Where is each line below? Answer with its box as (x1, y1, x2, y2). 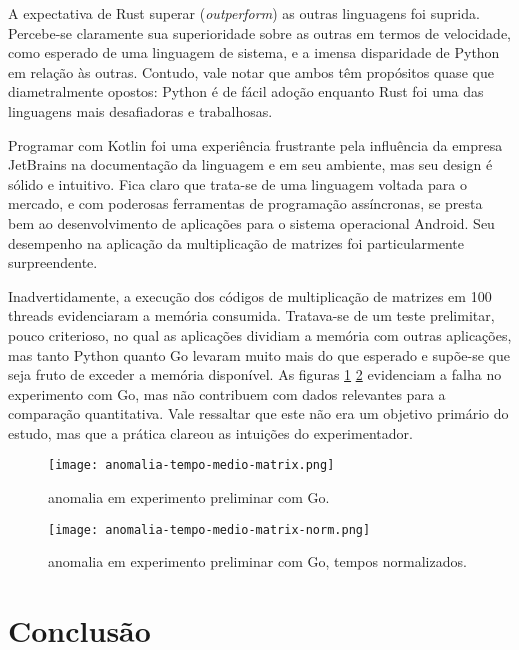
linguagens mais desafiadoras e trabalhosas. (8, 100, 273, 121)
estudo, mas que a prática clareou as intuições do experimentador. (8, 422, 413, 443)
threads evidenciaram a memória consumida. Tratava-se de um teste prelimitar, (8, 305, 495, 326)
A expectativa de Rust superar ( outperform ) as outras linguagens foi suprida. (8, 3, 480, 23)
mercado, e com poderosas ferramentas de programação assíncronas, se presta (8, 193, 483, 214)
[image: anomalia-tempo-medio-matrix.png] (48, 458, 335, 473)
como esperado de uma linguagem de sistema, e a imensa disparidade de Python (8, 42, 500, 63)
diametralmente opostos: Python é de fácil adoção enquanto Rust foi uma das (8, 81, 484, 102)
